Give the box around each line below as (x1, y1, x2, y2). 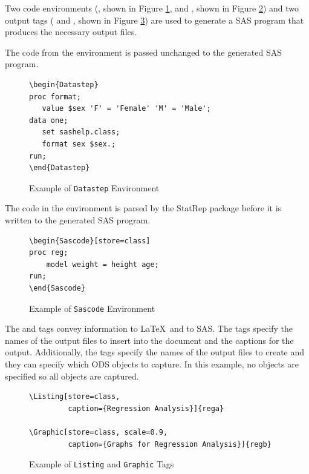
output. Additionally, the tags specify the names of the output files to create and (5, 346, 305, 358)
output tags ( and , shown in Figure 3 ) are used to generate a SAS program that (5, 13, 304, 26)
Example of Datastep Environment (29, 181, 160, 194)
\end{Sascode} (29, 283, 86, 292)
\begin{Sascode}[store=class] (29, 236, 151, 245)
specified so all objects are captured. (5, 369, 139, 382)
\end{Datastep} (29, 163, 90, 173)
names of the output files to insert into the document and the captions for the (5, 334, 294, 346)
